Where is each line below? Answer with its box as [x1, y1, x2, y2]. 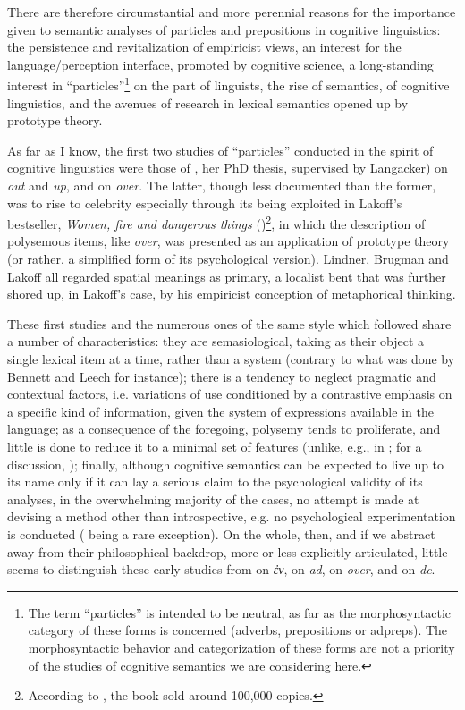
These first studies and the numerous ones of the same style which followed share [7, 314, 452, 333]
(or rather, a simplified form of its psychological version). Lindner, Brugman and [7, 249, 449, 268]
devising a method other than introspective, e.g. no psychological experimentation [7, 507, 456, 526]
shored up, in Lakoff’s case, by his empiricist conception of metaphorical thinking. [7, 284, 456, 303]
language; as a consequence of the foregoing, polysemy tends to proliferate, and [7, 419, 441, 438]
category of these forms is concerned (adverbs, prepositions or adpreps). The [28, 621, 448, 639]
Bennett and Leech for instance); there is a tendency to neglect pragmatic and [7, 367, 436, 385]
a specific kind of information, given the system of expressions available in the [7, 401, 434, 420]
